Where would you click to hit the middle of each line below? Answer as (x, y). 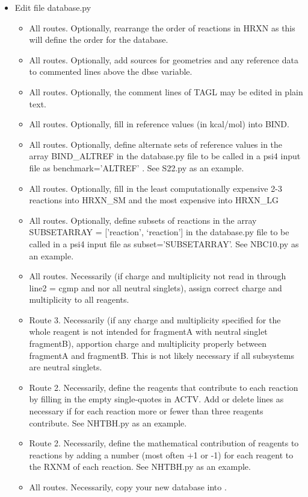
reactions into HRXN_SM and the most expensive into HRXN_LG (154, 200)
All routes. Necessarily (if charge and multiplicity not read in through (158, 276)
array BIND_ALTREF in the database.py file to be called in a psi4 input (165, 156)
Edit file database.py (53, 7)
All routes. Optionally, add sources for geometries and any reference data (164, 59)
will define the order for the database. (99, 40)
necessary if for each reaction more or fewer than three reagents (146, 411)
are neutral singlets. (66, 367)
